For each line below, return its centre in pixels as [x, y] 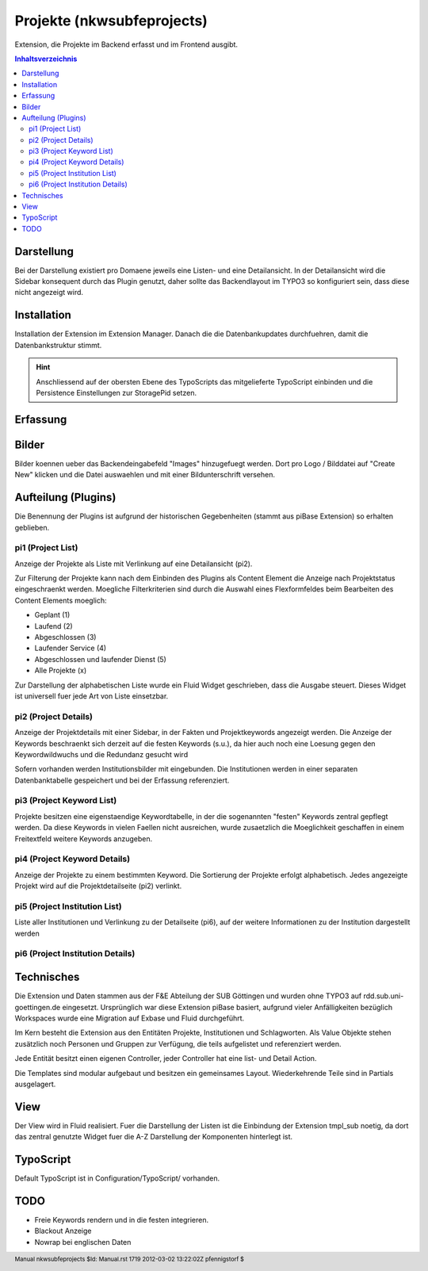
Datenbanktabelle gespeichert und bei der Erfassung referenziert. [122, 780]
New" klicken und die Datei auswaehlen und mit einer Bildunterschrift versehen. [145, 475]
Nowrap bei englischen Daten [83, 1242]
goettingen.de [38, 1007]
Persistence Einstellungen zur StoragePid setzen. [117, 392]
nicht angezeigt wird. [49, 293]
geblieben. [32, 527]
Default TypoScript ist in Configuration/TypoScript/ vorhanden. [117, 1178]
